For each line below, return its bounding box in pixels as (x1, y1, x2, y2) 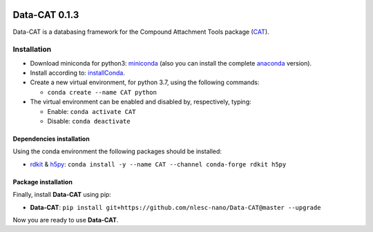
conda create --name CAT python (47, 88, 157, 96)
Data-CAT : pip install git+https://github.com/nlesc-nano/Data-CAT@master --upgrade (30, 203, 321, 211)
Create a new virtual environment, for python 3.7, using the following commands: (30, 78, 260, 86)
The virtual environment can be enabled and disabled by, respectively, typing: (30, 97, 251, 106)
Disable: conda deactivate (47, 117, 131, 125)
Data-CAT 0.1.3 (12, 9, 79, 21)
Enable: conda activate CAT (47, 107, 136, 115)
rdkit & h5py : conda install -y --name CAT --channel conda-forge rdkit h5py (30, 159, 287, 168)
